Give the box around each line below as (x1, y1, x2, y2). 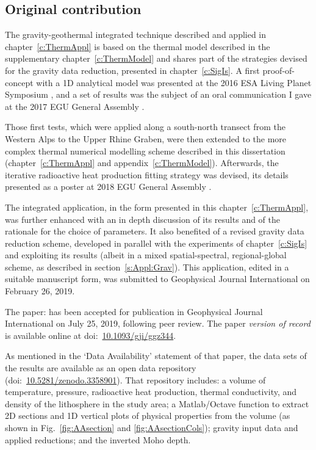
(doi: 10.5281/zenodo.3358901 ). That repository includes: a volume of (5, 373, 266, 386)
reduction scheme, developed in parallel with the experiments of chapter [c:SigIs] (5, 236, 307, 249)
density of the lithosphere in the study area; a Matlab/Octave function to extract (5, 397, 309, 410)
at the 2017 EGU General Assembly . (5, 100, 145, 112)
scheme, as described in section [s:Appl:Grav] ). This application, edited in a (5, 260, 289, 273)
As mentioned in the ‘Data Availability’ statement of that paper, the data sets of (5, 349, 307, 362)
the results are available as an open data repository (5, 361, 196, 374)
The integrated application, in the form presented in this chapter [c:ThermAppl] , (5, 200, 309, 213)
